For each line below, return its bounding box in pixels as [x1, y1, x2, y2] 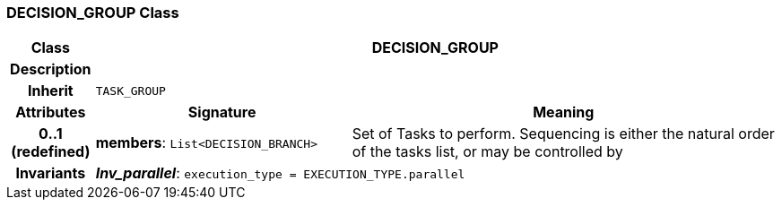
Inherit [27, 82, 74, 100]
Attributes [15, 103, 86, 122]
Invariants [15, 164, 86, 183]
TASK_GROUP [95, 83, 166, 98]
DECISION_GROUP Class [6, 4, 179, 22]
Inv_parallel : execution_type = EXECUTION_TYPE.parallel [95, 164, 465, 183]
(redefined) [11, 142, 91, 161]
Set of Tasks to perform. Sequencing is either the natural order [352, 125, 775, 143]
